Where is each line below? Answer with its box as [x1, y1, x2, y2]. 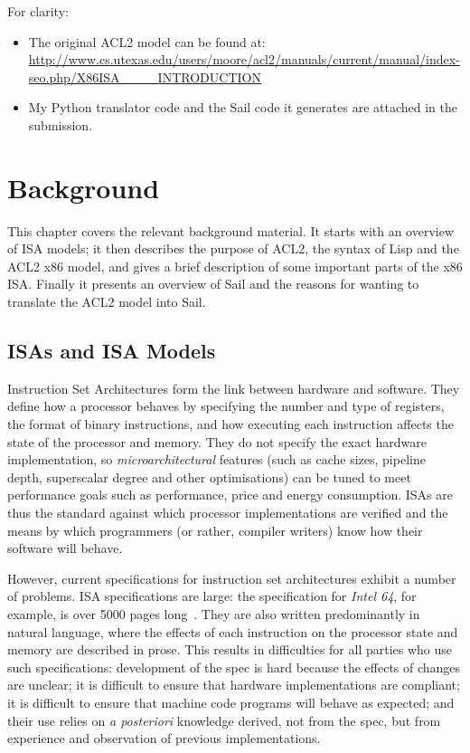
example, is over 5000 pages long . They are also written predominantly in [7, 604, 420, 623]
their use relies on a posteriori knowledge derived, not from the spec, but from [7, 710, 441, 729]
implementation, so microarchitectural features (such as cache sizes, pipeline [7, 450, 426, 469]
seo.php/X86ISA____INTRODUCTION [28, 67, 261, 86]
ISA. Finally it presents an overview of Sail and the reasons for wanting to [7, 274, 419, 293]
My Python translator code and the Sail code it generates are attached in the [28, 98, 457, 117]
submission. [28, 115, 93, 134]
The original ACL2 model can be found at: [28, 32, 266, 51]
